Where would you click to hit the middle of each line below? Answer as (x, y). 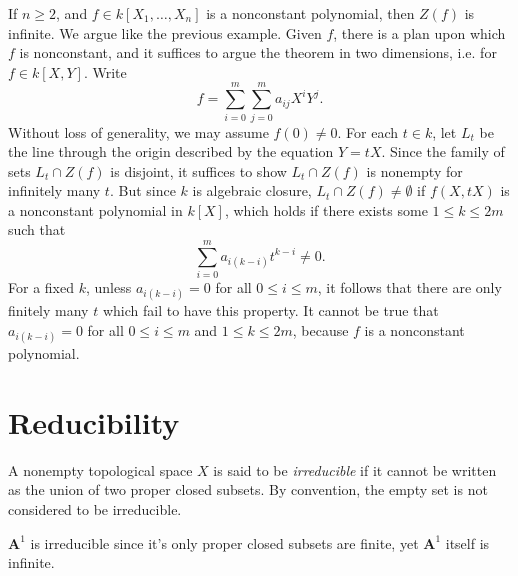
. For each (368, 131)
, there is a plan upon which (419, 32)
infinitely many (54, 190)
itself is (467, 542)
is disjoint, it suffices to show (198, 170)
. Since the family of (443, 151)
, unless (108, 287)
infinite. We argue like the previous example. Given (165, 32)
